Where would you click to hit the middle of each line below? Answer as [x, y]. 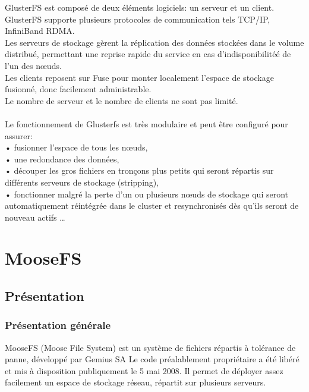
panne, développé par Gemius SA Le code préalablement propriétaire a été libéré [152, 359]
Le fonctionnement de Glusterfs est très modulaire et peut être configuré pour [146, 123]
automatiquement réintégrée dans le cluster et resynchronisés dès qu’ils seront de [152, 206]
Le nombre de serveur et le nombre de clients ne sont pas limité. [122, 100]
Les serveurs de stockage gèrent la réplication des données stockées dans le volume [154, 42]
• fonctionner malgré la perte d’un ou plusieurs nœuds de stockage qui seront [146, 194]
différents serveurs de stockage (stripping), [82, 182]
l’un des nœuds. [33, 65]
